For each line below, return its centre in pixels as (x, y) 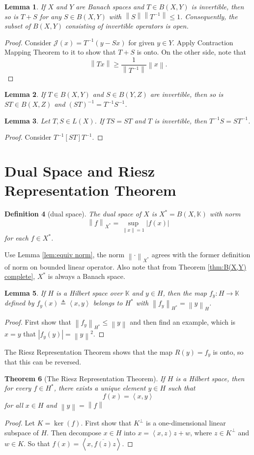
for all (14, 405)
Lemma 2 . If (25, 94)
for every (18, 388)
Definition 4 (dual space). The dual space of (73, 214)
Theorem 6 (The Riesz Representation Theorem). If (85, 378)
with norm (225, 214)
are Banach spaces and (110, 6)
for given (141, 42)
